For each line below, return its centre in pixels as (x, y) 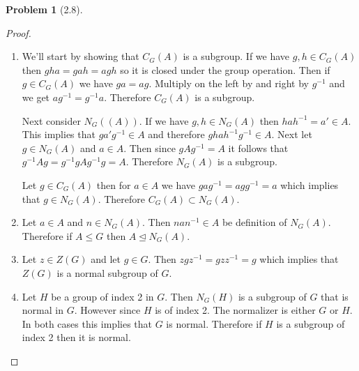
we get (36, 97)
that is (335, 296)
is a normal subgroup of (107, 272)
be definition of (254, 222)
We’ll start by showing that (81, 56)
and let (106, 259)
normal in (43, 310)
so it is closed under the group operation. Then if (225, 69)
